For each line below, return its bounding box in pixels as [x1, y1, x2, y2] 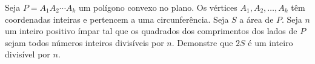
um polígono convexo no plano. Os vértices [78, 1, 237, 13]
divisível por [5, 48, 50, 60]
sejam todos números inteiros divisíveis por [5, 36, 164, 48]
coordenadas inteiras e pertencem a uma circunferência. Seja [5, 13, 229, 25]
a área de [239, 13, 274, 25]
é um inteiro [248, 36, 293, 48]
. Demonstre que [171, 36, 233, 48]
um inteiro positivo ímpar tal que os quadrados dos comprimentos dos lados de [5, 25, 297, 37]
